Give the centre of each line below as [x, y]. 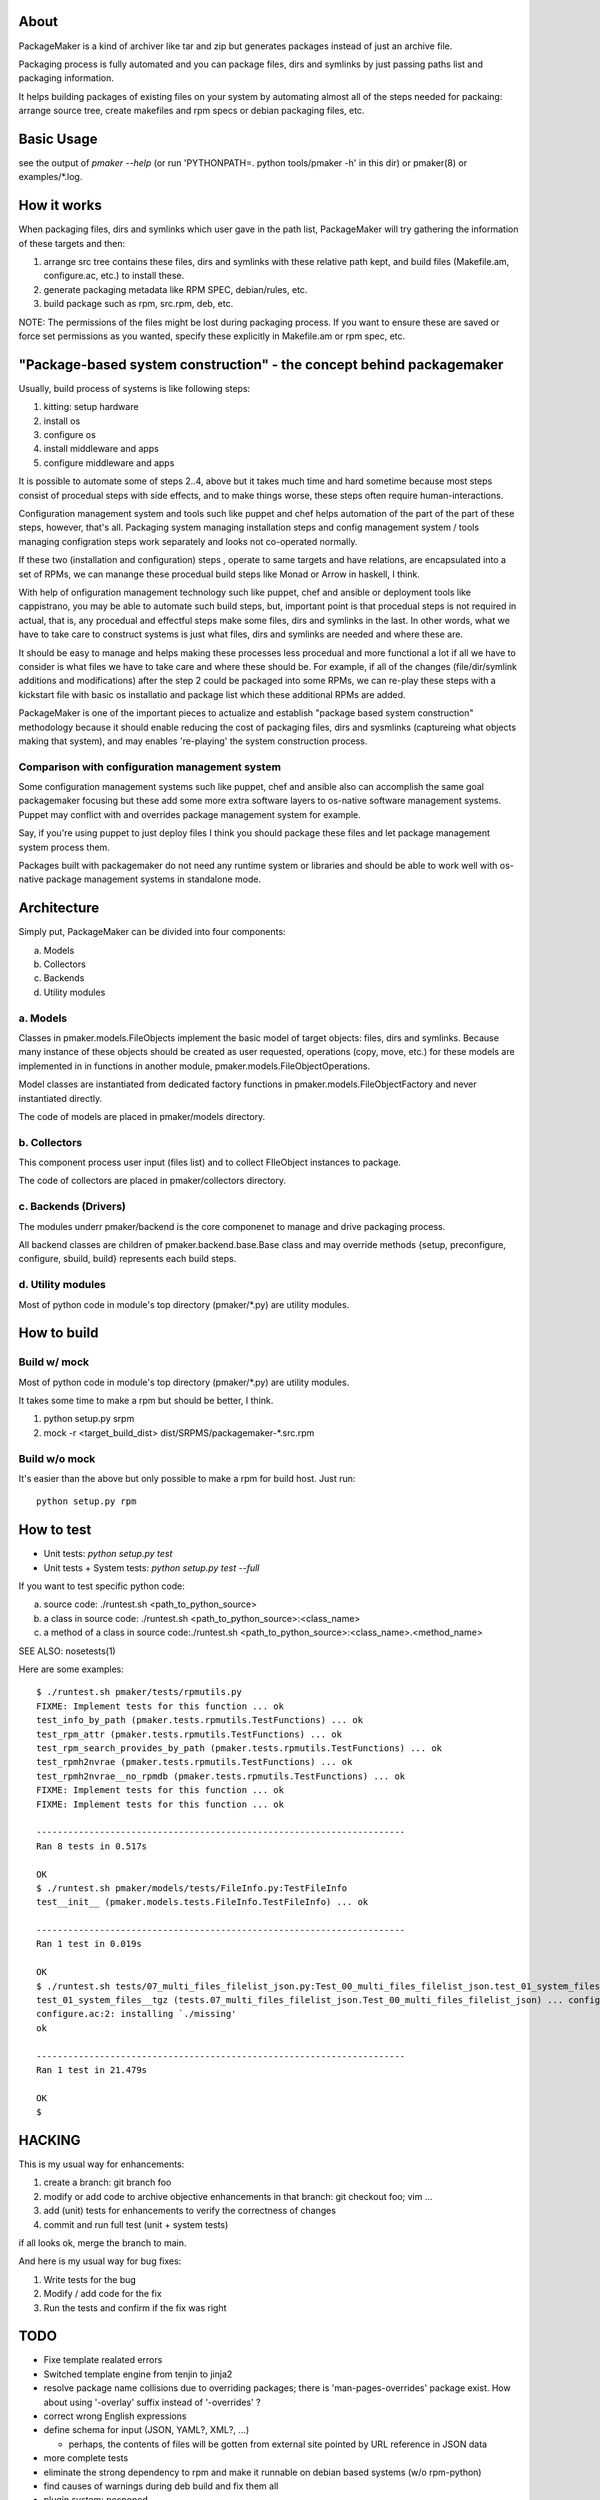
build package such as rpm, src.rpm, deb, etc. [138, 304]
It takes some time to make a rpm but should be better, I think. [146, 1401]
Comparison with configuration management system [150, 767]
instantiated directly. [60, 1098]
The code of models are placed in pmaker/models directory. [142, 1116]
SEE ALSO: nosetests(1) [67, 1651]
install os [62, 421]
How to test [55, 1530]
